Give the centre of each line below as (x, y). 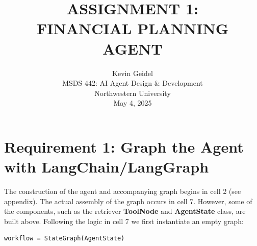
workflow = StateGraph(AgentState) (65, 239)
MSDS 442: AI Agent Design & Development (133, 83)
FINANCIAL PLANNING (133, 28)
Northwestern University (133, 93)
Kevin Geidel (133, 73)
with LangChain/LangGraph (107, 167)
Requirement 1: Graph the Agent (124, 146)
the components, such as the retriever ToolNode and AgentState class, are (125, 211)
